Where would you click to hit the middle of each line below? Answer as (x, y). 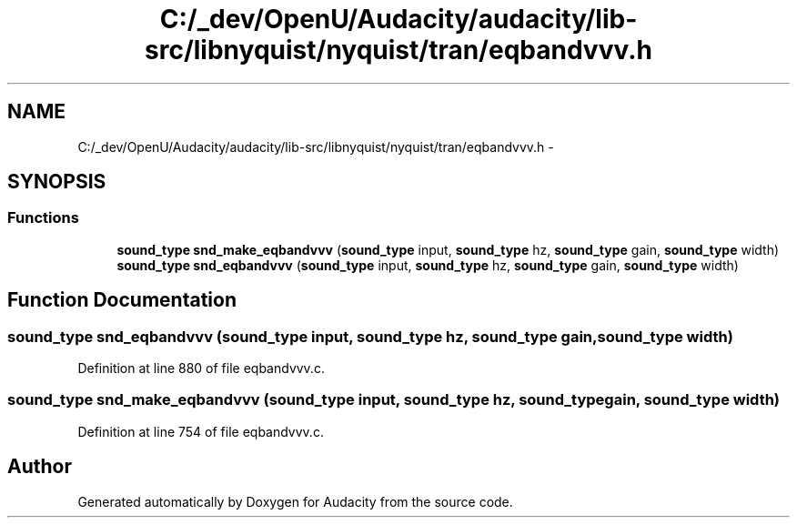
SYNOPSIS (57, 182)
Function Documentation (122, 300)
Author (40, 467)
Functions (43, 218)
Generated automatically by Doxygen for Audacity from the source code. (295, 501)
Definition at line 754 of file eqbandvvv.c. (201, 431)
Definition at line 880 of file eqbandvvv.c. (201, 369)
